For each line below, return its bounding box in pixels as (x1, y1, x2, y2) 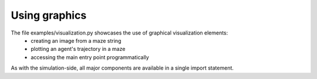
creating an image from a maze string (31, 37, 122, 44)
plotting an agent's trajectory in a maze (31, 46, 126, 53)
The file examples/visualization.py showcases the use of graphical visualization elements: (11, 29, 228, 36)
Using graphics (11, 9, 87, 22)
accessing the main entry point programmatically (31, 53, 149, 61)
